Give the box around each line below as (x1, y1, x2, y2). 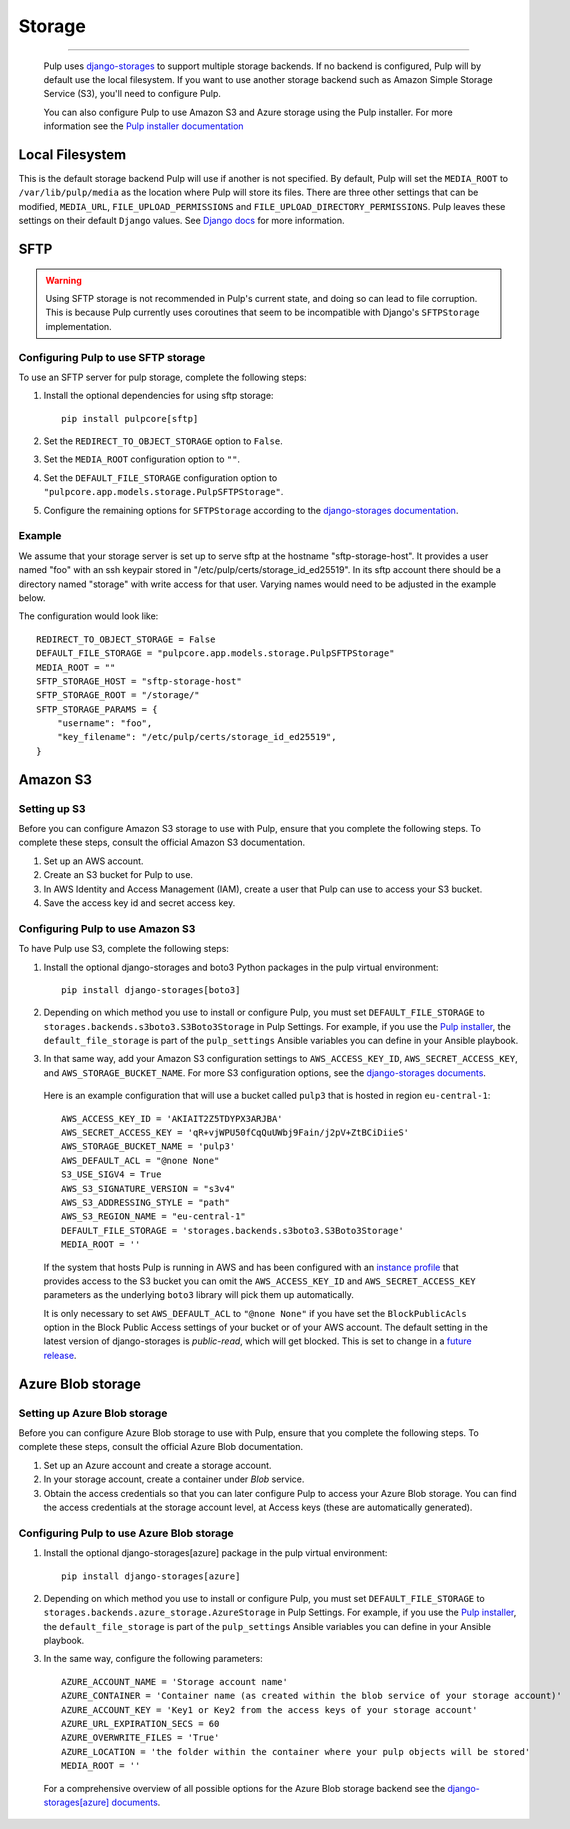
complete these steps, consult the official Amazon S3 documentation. (18, 836, 305, 849)
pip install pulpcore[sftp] (61, 413, 199, 424)
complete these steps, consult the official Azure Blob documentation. (18, 1441, 304, 1453)
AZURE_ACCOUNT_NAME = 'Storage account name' (61, 1676, 289, 1687)
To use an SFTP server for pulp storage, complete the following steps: (18, 371, 307, 383)
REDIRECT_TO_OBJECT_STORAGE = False (36, 633, 216, 645)
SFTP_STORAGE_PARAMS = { (36, 703, 158, 715)
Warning (45, 274, 82, 286)
